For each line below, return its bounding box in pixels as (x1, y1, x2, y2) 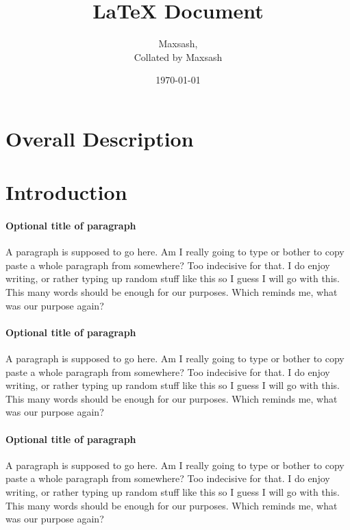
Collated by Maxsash (134, 49, 223, 64)
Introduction (5, 178, 127, 206)
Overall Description (5, 124, 194, 152)
